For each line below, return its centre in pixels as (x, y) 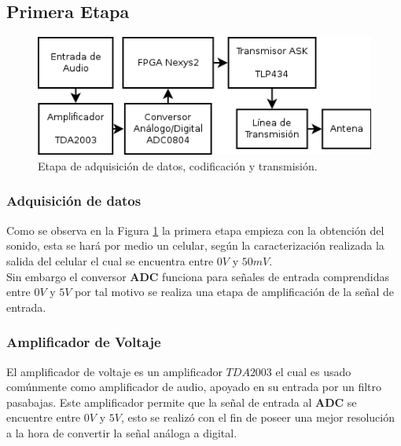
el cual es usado (313, 371)
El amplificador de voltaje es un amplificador (114, 371)
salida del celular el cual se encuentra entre (110, 260)
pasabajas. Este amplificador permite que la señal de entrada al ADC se (182, 402)
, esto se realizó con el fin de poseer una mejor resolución (258, 417)
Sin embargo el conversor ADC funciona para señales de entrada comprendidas (198, 276)
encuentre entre (44, 417)
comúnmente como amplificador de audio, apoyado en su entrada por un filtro (194, 387)
